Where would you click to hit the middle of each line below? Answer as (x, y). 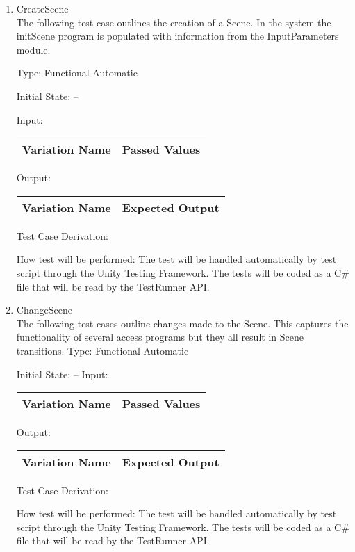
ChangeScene (44, 310)
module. (33, 49)
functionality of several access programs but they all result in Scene (160, 337)
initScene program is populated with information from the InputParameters (177, 36)
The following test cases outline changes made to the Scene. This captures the (182, 323)
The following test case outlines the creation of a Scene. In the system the (174, 22)
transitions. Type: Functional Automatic (102, 350)
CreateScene (42, 8)
